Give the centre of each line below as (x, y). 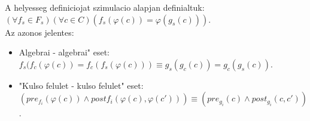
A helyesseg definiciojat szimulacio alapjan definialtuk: (105, 7)
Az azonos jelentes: (39, 32)
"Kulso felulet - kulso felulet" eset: (81, 85)
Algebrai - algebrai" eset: (64, 52)
